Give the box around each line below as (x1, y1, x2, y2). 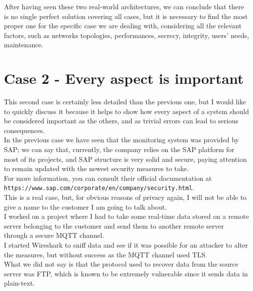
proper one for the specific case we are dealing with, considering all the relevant (4, 20, 242, 31)
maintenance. (4, 39, 43, 50)
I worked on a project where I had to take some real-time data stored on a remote (4, 211, 249, 221)
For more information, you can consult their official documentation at (4, 173, 212, 183)
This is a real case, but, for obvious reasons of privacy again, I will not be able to (4, 192, 247, 202)
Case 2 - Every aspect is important (4, 68, 244, 88)
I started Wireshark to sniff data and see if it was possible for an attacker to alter (4, 240, 248, 250)
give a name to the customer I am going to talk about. (4, 201, 167, 212)
